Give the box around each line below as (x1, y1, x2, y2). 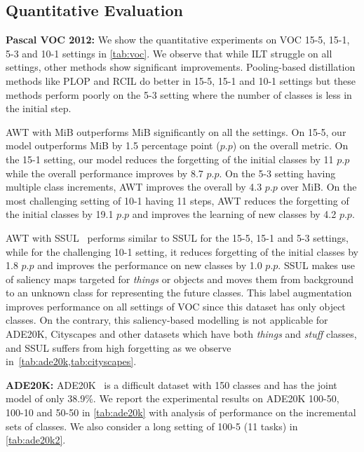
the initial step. (6, 101, 72, 116)
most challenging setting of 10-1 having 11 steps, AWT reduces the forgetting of (6, 193, 349, 207)
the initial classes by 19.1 (6, 207, 114, 221)
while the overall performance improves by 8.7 (6, 165, 203, 180)
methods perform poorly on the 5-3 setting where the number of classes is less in (6, 87, 352, 102)
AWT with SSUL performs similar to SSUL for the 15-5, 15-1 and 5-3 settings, (6, 230, 349, 245)
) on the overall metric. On (232, 138, 349, 153)
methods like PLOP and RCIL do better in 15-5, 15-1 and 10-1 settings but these (6, 73, 356, 88)
